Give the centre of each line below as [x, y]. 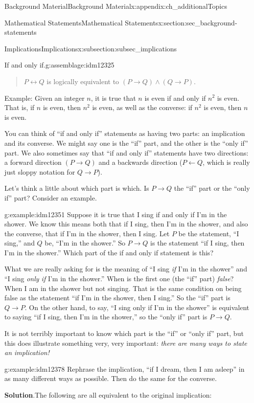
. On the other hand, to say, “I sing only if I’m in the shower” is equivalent [137, 307]
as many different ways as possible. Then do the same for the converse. [111, 378]
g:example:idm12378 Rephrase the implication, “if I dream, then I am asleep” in [125, 369]
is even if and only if [175, 98]
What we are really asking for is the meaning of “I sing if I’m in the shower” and [126, 269]
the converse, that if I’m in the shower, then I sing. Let [87, 233]
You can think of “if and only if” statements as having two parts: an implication [125, 133]
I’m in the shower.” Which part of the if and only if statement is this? [109, 252]
